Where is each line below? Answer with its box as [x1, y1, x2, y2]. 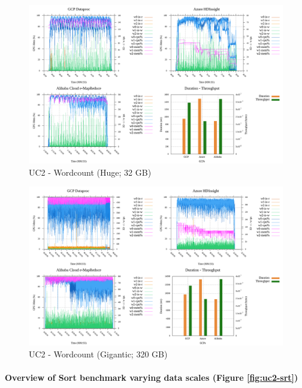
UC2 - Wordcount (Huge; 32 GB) [29, 166, 152, 178]
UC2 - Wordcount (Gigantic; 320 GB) [29, 347, 168, 360]
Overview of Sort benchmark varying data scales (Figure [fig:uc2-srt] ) [5, 371, 298, 383]
